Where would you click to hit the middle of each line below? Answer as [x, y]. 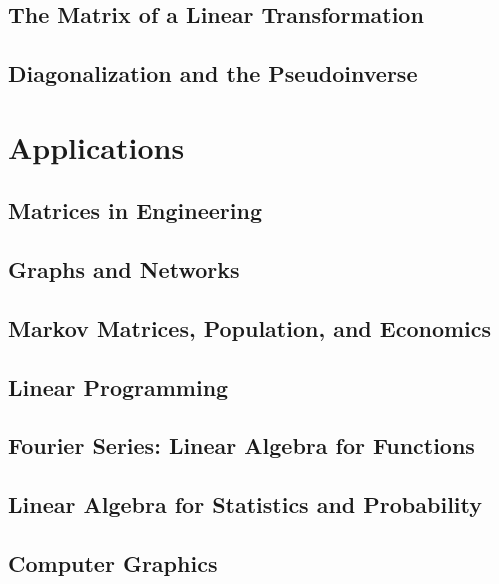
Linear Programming [118, 386]
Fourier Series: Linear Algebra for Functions [241, 445]
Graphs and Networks [124, 269]
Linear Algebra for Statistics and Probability [245, 504]
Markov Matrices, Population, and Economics [250, 327]
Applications [96, 146]
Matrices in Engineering [135, 210]
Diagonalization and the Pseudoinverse [213, 73]
